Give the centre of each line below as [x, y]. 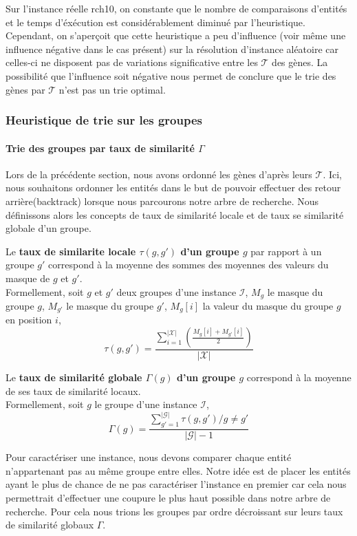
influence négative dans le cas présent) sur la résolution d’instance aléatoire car [172, 49]
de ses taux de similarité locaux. [73, 390]
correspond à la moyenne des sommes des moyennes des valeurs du [188, 265]
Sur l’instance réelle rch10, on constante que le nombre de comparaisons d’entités [176, 8]
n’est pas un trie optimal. [112, 89]
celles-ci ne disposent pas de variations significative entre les [132, 62]
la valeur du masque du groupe [268, 305]
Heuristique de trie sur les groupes [104, 120]
